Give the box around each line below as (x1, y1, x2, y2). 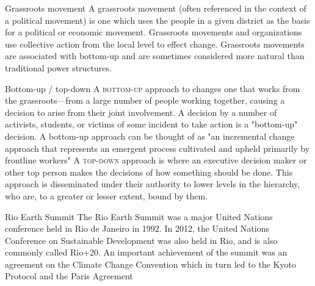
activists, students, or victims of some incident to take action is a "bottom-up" (5, 118, 298, 130)
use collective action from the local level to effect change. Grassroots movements (5, 37, 305, 50)
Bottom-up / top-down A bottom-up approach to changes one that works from (5, 82, 300, 95)
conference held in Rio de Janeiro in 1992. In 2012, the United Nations (5, 222, 269, 235)
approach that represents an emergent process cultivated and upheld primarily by (5, 141, 310, 154)
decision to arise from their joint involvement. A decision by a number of (5, 105, 277, 118)
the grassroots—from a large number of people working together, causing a (5, 94, 285, 107)
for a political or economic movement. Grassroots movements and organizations (5, 26, 302, 38)
